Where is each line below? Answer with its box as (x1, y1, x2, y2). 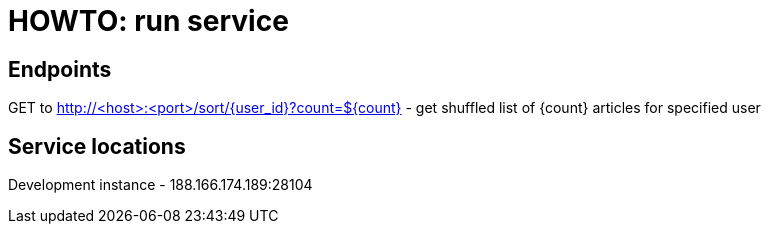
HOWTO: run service (8, 4, 289, 38)
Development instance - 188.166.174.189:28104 (8, 176, 313, 194)
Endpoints (8, 56, 112, 82)
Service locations (8, 133, 186, 159)
